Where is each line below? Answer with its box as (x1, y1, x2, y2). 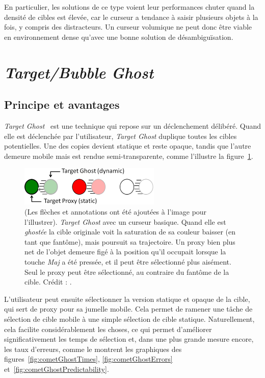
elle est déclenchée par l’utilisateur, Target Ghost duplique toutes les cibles (4, 130, 237, 141)
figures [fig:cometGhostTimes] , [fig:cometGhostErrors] (4, 353, 173, 364)
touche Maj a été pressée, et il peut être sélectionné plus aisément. (24, 256, 231, 267)
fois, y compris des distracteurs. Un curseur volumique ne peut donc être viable (4, 21, 252, 32)
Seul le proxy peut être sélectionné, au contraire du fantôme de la (24, 266, 229, 277)
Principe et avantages (4, 97, 120, 112)
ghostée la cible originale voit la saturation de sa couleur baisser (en (24, 226, 235, 237)
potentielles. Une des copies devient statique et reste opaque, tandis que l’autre (4, 140, 251, 151)
